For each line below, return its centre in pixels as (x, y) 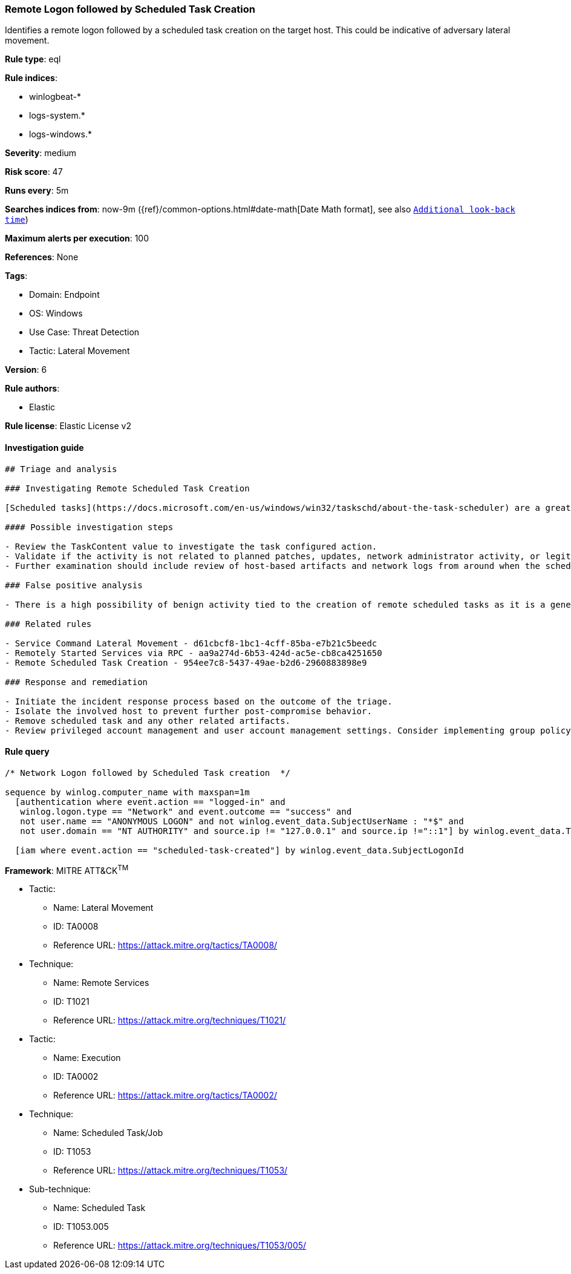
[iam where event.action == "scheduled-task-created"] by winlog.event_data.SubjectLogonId (239, 850)
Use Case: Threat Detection (84, 332)
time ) (17, 220)
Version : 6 (26, 370)
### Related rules (48, 624)
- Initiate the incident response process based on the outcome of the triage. (199, 701)
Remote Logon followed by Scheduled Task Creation (130, 9)
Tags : (16, 276)
